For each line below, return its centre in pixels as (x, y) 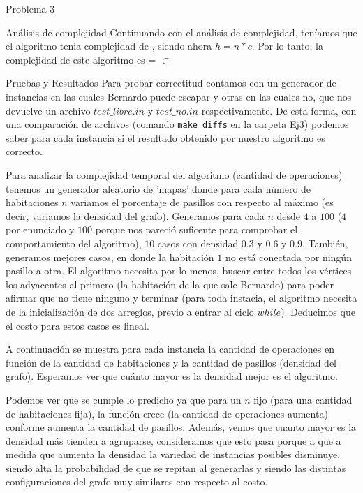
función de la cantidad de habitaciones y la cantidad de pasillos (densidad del (171, 362)
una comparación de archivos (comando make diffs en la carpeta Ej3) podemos (177, 124)
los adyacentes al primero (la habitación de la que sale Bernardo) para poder (170, 284)
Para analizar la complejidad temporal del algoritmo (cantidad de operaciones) (174, 175)
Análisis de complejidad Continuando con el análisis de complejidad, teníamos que (181, 32)
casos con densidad (198, 243)
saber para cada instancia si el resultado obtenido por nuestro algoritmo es (165, 137)
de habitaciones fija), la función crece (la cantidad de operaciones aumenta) (167, 413)
